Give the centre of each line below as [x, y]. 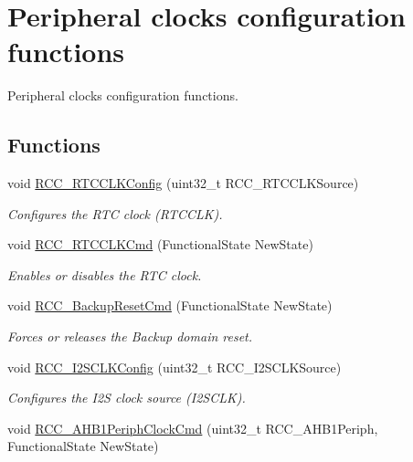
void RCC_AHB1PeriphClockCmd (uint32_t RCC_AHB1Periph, [193, 428]
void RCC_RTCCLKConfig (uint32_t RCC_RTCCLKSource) [183, 183]
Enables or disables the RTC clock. [105, 274]
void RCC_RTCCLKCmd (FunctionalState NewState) [160, 244]
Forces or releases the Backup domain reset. [130, 336]
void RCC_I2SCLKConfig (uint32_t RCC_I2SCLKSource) [175, 367]
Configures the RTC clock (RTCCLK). [115, 213]
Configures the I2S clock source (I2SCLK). [127, 398]
